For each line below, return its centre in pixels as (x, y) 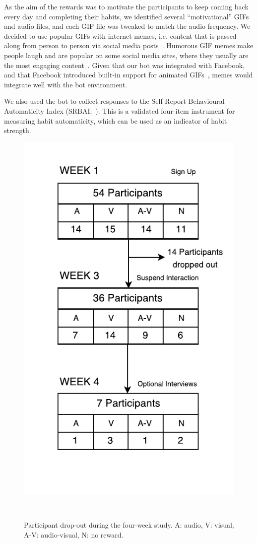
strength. (18, 130)
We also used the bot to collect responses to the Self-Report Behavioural (114, 101)
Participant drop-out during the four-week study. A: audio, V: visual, (129, 525)
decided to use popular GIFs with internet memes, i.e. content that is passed (120, 35)
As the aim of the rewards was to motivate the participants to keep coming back (126, 6)
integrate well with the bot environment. (66, 84)
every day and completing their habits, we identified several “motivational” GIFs (127, 16)
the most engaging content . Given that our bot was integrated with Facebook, (125, 65)
